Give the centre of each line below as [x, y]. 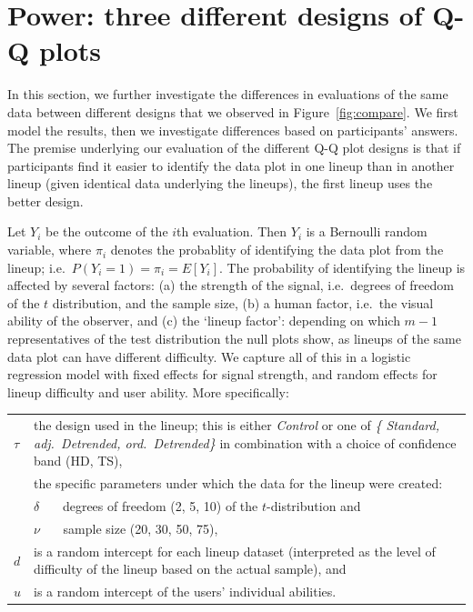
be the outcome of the [107, 231]
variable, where [50, 250]
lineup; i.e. [36, 267]
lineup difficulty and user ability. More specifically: [148, 391]
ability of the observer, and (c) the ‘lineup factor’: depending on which [204, 321]
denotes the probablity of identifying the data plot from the [277, 250]
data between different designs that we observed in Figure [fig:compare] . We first [233, 111]
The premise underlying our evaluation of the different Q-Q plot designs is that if [234, 148]
